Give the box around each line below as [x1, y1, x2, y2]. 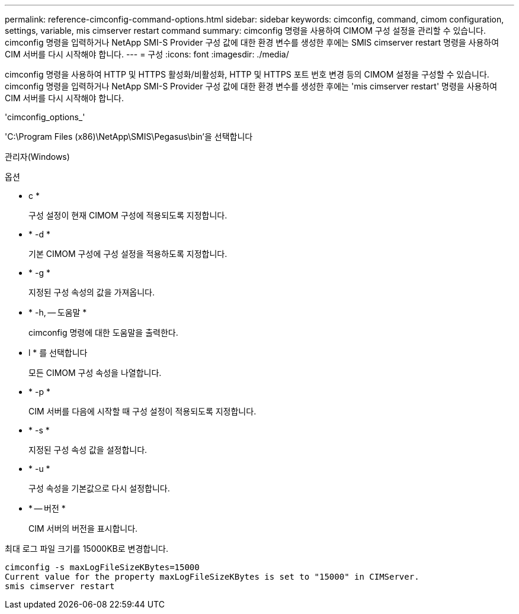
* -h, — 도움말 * [28, 307, 87, 317]
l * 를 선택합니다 [28, 348, 88, 358]
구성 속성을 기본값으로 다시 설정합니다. [28, 483, 170, 493]
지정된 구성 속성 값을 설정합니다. [28, 445, 148, 455]
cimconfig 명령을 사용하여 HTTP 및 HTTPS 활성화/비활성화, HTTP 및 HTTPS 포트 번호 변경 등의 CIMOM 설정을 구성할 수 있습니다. [5, 69, 489, 79]
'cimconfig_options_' [5, 112, 85, 122]
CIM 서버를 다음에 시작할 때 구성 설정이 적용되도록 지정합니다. [28, 406, 257, 416]
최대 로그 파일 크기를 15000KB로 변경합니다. [5, 544, 168, 554]
